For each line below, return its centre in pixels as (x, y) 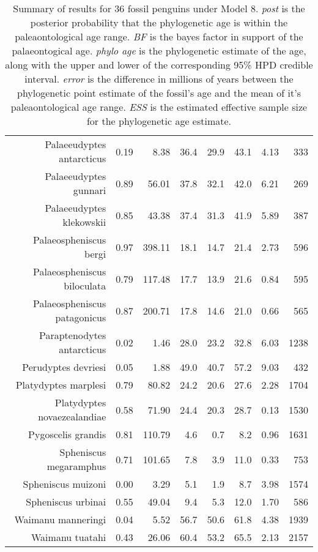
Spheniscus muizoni (65, 484)
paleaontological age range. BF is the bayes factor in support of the (159, 36)
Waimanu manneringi (60, 519)
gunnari (90, 190)
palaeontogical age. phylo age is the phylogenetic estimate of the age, (159, 50)
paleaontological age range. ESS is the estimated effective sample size (159, 107)
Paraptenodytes (73, 335)
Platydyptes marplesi (61, 385)
